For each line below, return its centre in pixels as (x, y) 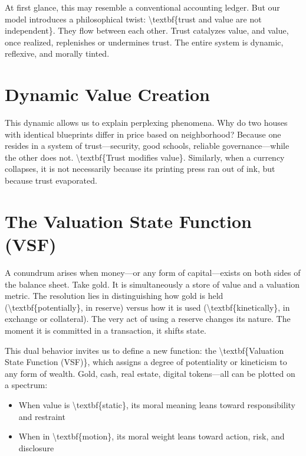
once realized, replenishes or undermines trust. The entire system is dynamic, (144, 42)
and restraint (42, 416)
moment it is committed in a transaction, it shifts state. (106, 330)
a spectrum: (26, 385)
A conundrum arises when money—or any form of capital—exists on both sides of (153, 272)
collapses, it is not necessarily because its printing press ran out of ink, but (140, 169)
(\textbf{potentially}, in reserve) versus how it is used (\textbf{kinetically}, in (147, 307)
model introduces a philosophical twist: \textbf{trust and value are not (133, 19)
